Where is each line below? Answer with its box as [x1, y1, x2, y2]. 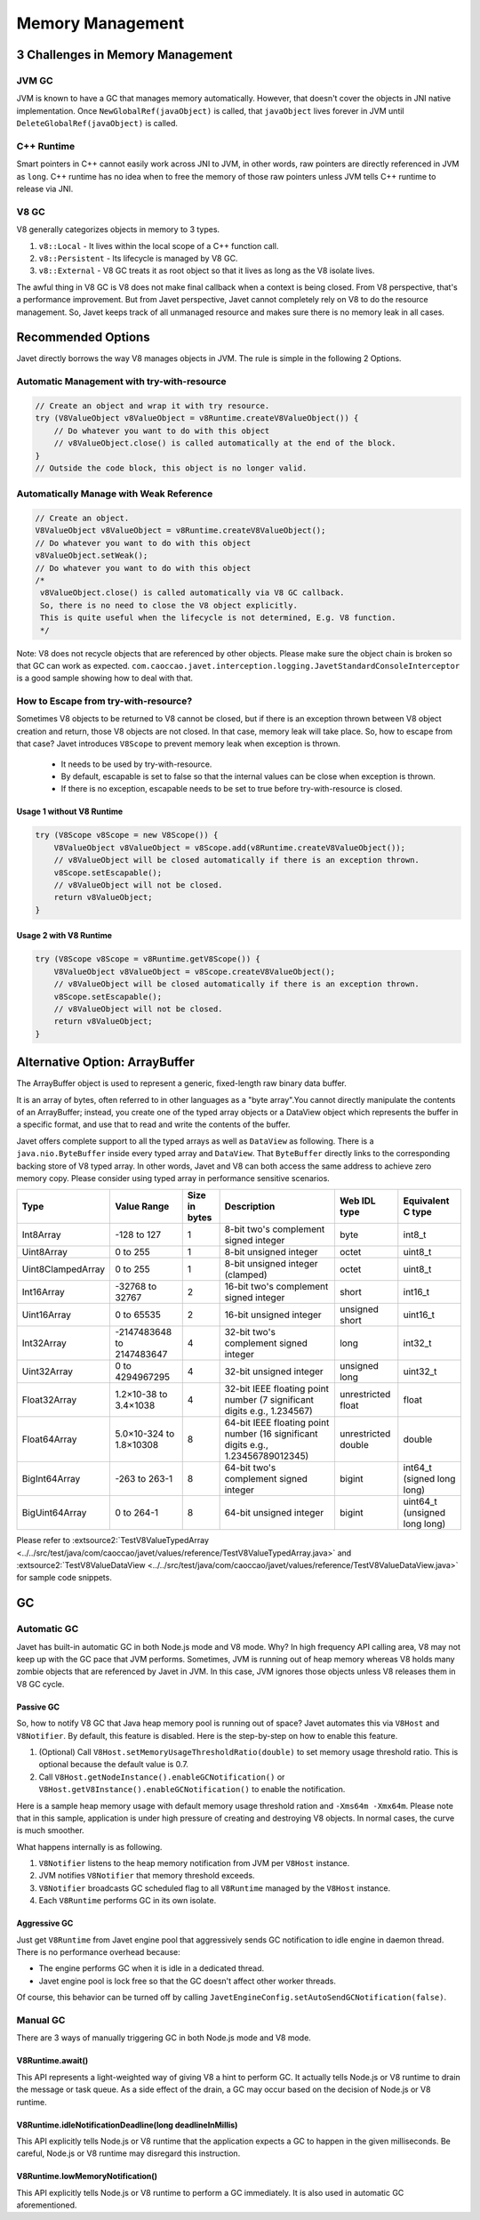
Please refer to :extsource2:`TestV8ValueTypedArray [16, 1535, 209, 1546]
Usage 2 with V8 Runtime [16, 930, 113, 941]
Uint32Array [21, 1365, 73, 1378]
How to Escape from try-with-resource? [16, 695, 193, 707]
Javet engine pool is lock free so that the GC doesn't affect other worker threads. [38, 1975, 337, 1986]
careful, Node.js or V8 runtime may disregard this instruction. [16, 2148, 241, 2159]
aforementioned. [16, 2200, 77, 2210]
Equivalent [403, 1194, 450, 1207]
